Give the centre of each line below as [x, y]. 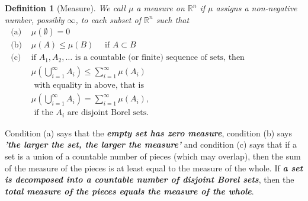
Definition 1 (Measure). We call [65, 8]
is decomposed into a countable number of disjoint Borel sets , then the [150, 179]
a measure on [161, 8]
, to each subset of [108, 19]
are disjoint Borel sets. [108, 113]
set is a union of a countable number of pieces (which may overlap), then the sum [153, 156]
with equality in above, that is [89, 86]
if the [44, 113]
